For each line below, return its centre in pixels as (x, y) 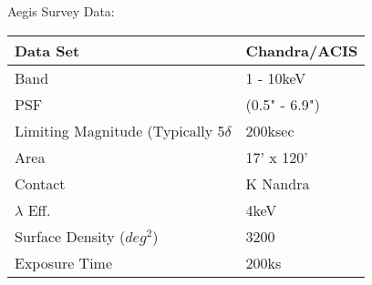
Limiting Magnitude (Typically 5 (120, 130)
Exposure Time (64, 262)
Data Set (47, 50)
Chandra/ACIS (302, 50)
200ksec (270, 130)
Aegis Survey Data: (61, 11)
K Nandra (278, 183)
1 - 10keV (276, 77)
